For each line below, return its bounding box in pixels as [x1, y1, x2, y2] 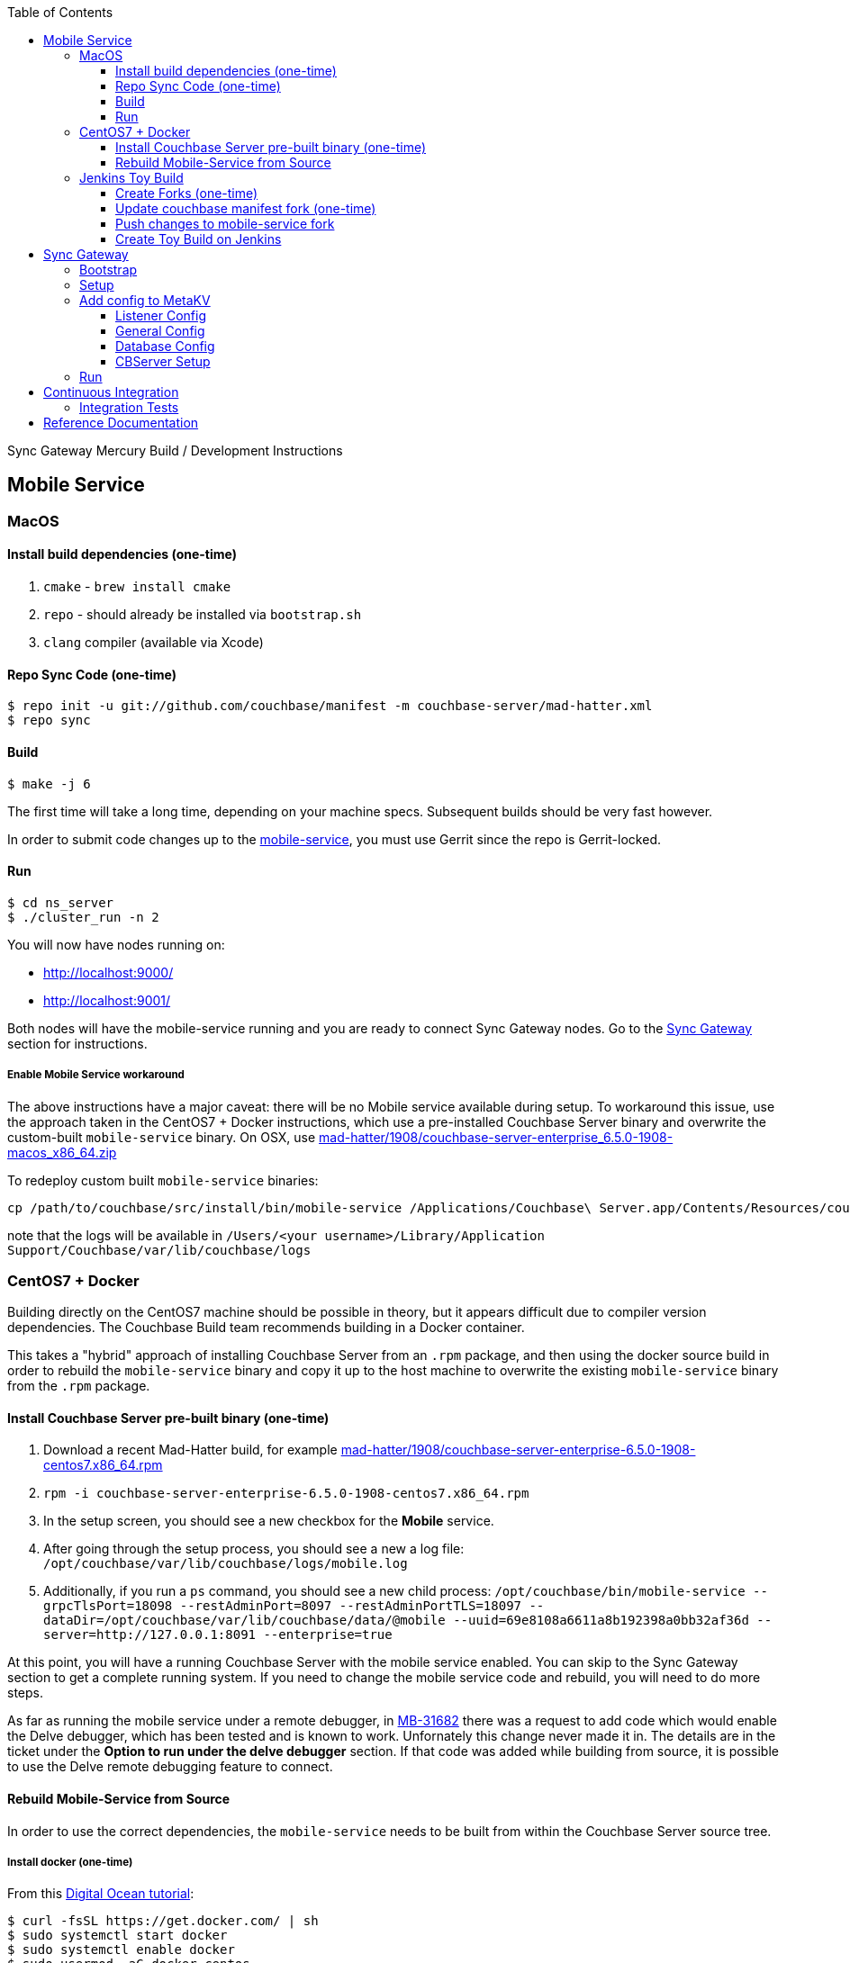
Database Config [115, 338, 215, 354]
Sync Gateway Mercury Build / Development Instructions [7, 443, 343, 458]
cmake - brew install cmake [43, 579, 231, 595]
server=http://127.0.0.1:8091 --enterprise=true [43, 1627, 393, 1643]
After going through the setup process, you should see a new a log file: [43, 1541, 465, 1557]
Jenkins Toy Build [79, 170, 184, 185]
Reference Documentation [43, 415, 199, 430]
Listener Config [115, 308, 206, 323]
